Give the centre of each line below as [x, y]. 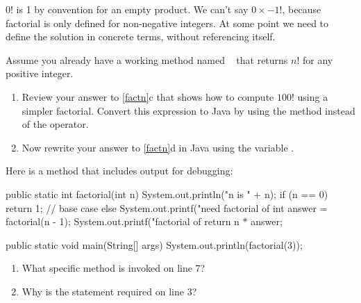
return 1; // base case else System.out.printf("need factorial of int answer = [167, 207]
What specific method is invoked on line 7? [114, 268]
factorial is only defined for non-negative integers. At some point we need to [167, 23]
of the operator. [55, 124]
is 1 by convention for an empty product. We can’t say [132, 9]
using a [313, 96]
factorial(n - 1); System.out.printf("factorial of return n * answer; [144, 221]
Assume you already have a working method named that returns [147, 59]
